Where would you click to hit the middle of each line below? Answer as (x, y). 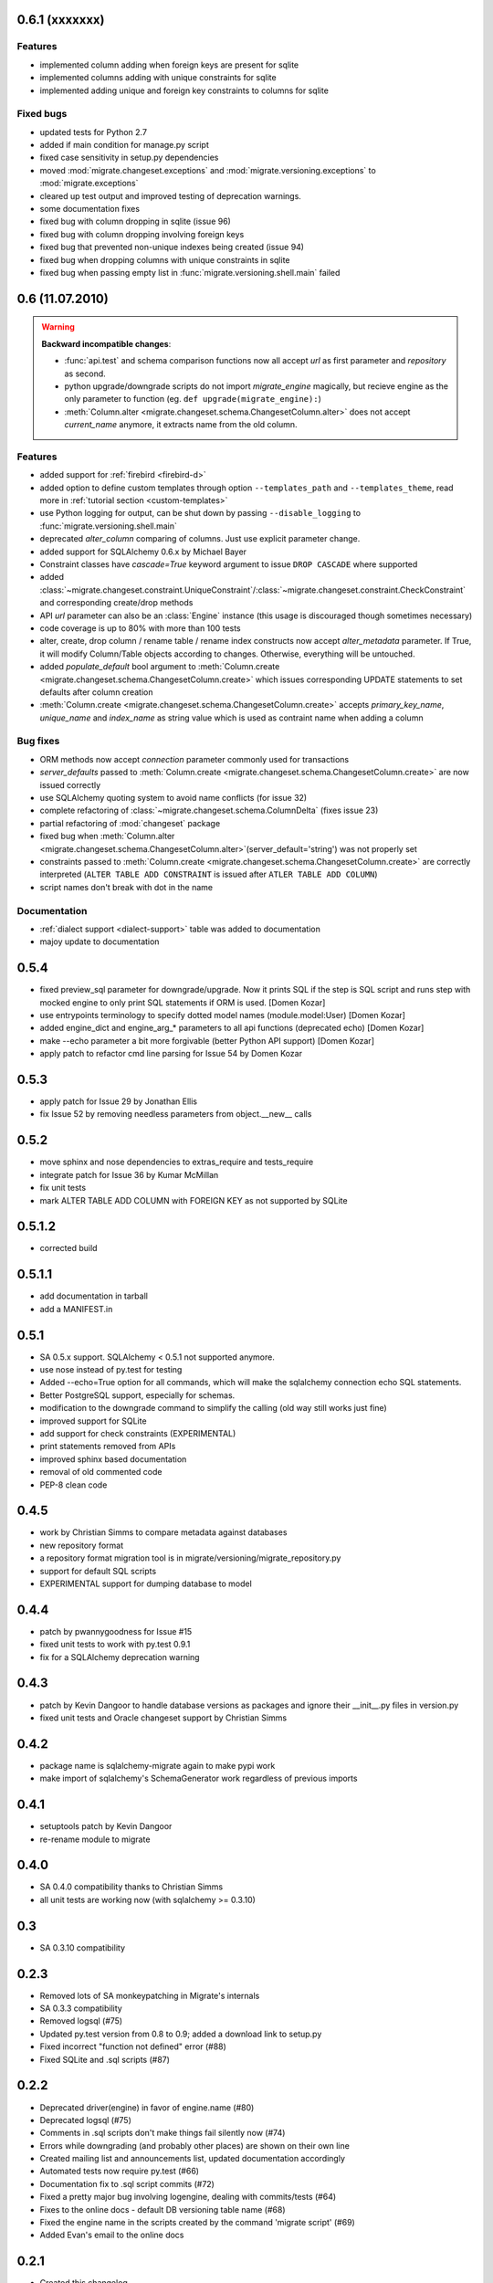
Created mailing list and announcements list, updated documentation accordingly (193, 2159)
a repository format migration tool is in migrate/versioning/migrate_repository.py (190, 1558)
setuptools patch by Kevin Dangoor (106, 1826)
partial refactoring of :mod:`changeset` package (130, 823)
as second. (85, 373)
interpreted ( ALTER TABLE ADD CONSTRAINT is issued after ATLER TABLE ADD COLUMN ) (209, 874)
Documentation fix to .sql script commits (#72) (127, 2183)
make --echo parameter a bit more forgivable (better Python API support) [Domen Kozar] (207, 1040)
